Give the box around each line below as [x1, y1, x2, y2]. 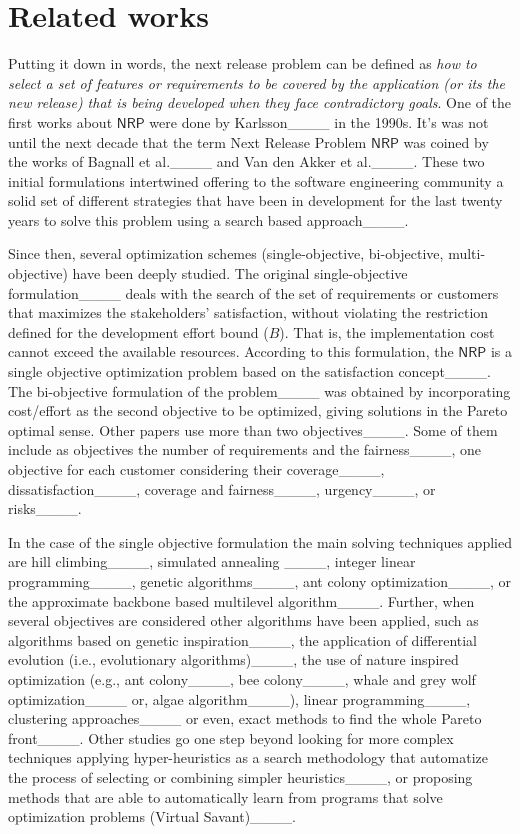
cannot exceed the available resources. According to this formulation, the [8, 341, 454, 362]
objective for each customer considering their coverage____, [8, 459, 385, 479]
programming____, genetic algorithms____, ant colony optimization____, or [8, 570, 512, 591]
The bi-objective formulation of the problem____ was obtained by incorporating [8, 380, 511, 401]
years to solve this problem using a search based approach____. [8, 209, 409, 230]
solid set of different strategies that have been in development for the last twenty [8, 190, 503, 211]
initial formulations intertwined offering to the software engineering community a [8, 170, 504, 191]
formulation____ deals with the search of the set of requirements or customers [8, 282, 499, 303]
